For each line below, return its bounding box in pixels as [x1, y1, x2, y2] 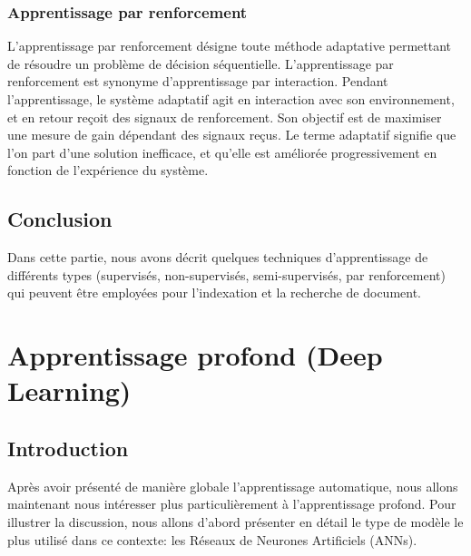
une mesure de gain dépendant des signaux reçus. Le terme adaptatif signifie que [7, 125, 456, 144]
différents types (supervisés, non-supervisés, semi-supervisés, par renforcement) [7, 265, 446, 284]
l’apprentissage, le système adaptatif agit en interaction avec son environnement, [7, 90, 455, 108]
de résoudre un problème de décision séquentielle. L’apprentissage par [7, 54, 394, 73]
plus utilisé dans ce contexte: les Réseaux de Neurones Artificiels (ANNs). [7, 530, 417, 549]
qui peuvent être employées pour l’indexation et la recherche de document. [7, 283, 421, 302]
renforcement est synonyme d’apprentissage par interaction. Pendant [7, 72, 388, 91]
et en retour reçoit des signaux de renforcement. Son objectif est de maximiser [7, 107, 442, 126]
